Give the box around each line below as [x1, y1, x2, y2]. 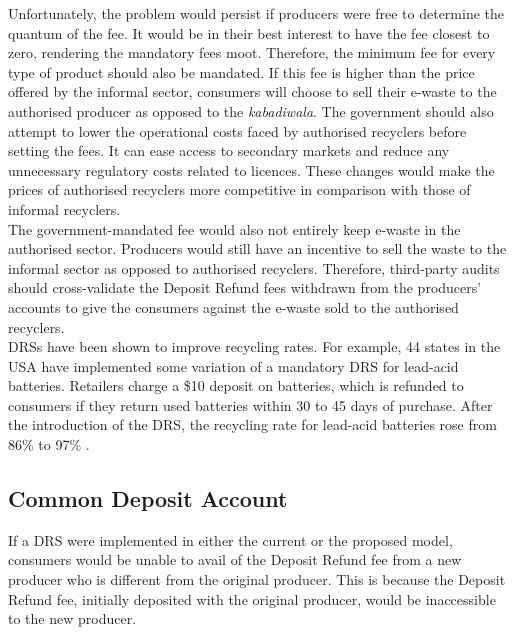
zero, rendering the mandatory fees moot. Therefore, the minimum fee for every [8, 42, 496, 63]
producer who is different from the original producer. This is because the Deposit [8, 569, 506, 590]
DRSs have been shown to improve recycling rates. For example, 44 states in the [8, 336, 501, 357]
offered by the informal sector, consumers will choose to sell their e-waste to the [8, 81, 497, 102]
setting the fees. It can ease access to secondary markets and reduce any [8, 140, 450, 161]
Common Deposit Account [8, 483, 288, 514]
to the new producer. [8, 608, 137, 629]
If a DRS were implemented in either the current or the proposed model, [8, 529, 453, 550]
